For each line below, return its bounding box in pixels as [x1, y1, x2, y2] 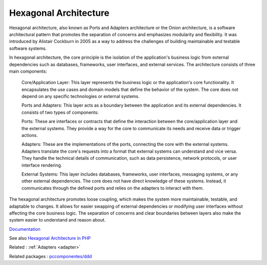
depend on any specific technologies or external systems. [21, 93, 140, 99]
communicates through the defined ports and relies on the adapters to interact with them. [21, 185, 204, 191]
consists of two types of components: [21, 109, 99, 115]
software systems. [9, 45, 47, 51]
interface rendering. [21, 162, 62, 168]
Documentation [9, 226, 41, 232]
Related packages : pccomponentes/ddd [9, 253, 92, 259]
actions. [21, 132, 38, 138]
